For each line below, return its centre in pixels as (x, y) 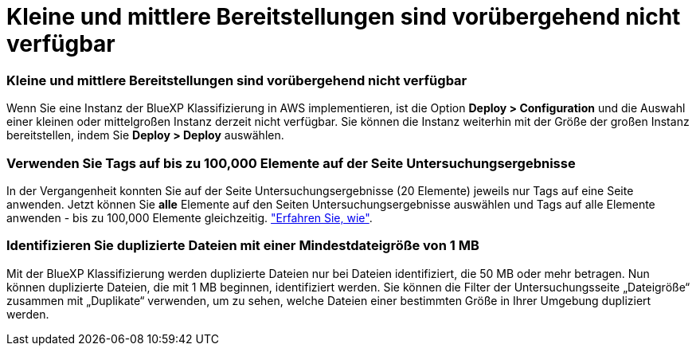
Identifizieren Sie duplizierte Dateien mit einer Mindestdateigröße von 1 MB (243, 246)
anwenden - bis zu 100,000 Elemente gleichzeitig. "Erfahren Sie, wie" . (190, 217)
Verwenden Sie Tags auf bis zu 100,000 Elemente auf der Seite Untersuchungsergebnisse (291, 163)
